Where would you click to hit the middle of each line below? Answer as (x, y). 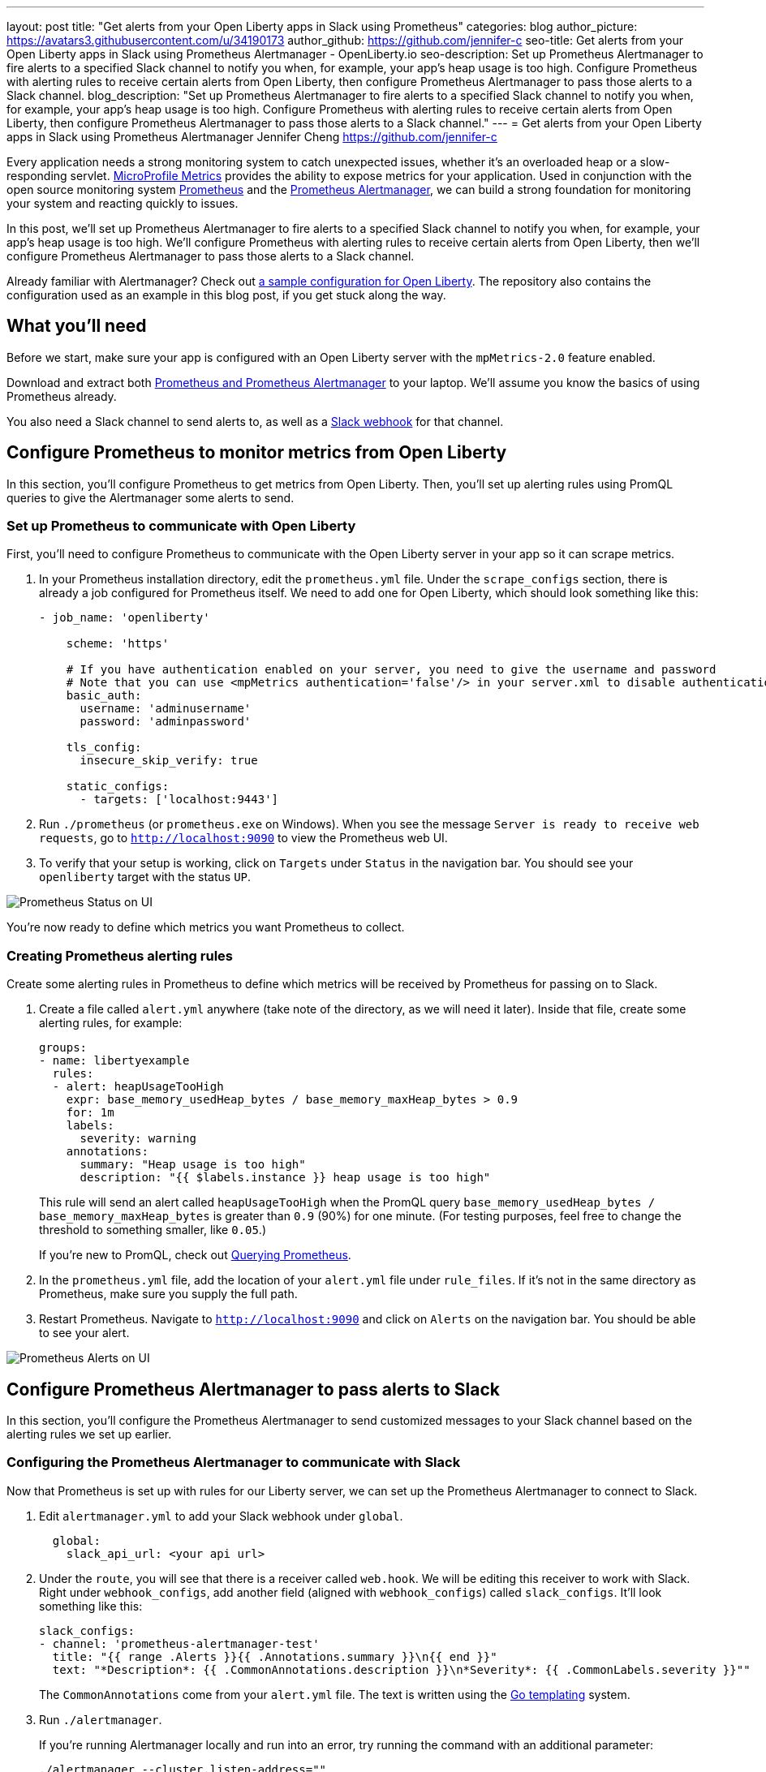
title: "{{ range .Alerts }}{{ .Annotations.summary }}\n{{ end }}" (275, 1656)
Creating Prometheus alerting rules (120, 955)
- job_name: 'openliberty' (125, 618)
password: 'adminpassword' (166, 722)
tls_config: (104, 748)
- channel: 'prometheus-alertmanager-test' (179, 1643)
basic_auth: (104, 696)
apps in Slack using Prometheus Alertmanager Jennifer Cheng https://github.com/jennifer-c (252, 137)
